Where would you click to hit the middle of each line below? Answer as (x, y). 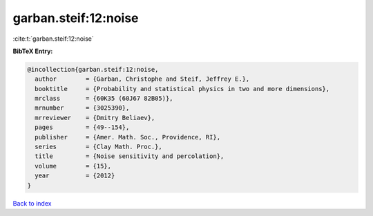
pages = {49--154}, (82, 127)
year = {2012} (75, 176)
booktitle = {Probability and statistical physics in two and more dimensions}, (182, 89)
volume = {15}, (73, 166)
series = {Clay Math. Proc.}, (98, 147)
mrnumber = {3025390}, (82, 108)
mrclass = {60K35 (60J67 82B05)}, (104, 99)
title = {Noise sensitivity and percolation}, (130, 156)
